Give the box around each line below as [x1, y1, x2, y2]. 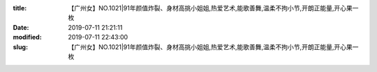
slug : [13, 42, 28, 51]
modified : [13, 33, 42, 42]
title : [13, 4, 27, 12]
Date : [13, 23, 29, 31]
